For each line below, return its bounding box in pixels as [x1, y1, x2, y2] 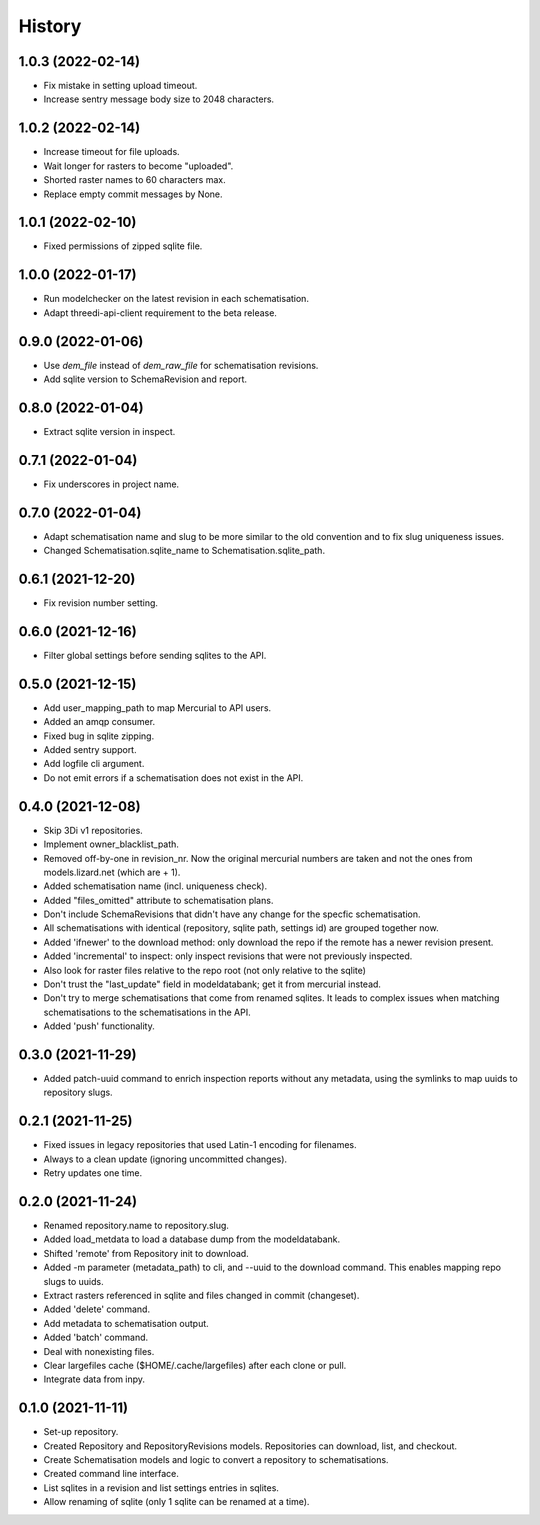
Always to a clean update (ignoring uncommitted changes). [43, 1153, 288, 1165]
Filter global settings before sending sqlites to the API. [43, 649, 267, 661]
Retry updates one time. [43, 1167, 143, 1179]
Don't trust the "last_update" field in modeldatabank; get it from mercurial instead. [43, 978, 382, 990]
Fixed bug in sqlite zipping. [43, 730, 155, 742]
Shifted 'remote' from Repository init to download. [43, 1247, 249, 1259]
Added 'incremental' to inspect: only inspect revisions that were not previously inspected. [43, 950, 413, 962]
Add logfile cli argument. [43, 758, 145, 770]
